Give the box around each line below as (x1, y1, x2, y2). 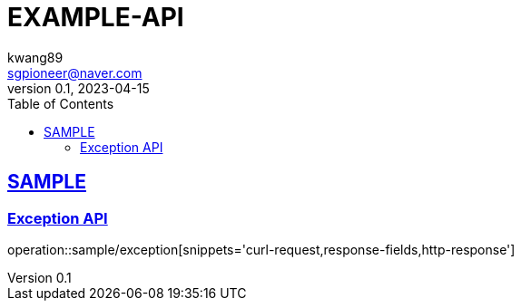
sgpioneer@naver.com (7, 64, 143, 81)
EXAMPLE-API (7, 2, 184, 33)
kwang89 (7, 49, 64, 65)
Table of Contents (7, 95, 114, 111)
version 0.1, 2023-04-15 (7, 80, 150, 96)
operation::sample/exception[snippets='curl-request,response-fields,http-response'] (7, 241, 516, 257)
